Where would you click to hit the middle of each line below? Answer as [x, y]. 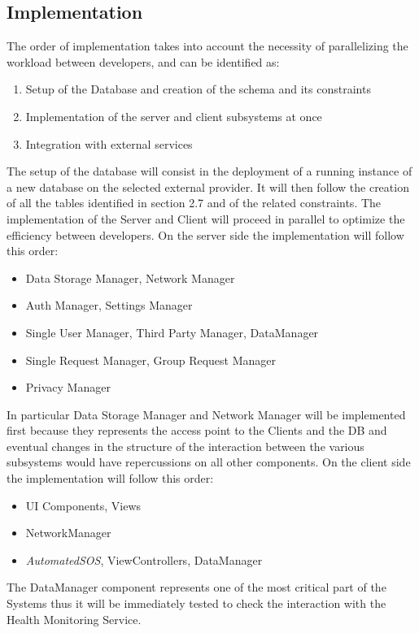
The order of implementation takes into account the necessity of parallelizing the [207, 46]
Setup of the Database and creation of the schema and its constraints [198, 89]
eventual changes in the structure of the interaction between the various [185, 446]
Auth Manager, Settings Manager [109, 305]
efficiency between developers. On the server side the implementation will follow [205, 234]
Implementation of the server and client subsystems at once [174, 116]
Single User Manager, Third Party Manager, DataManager [172, 332]
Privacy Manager [68, 387]
